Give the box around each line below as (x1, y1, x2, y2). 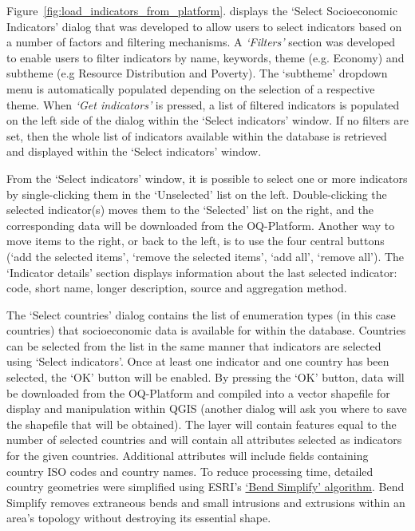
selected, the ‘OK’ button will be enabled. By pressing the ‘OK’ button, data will (6, 369, 405, 386)
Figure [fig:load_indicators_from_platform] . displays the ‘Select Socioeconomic (6, 2, 397, 18)
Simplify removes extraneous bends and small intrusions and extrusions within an (6, 493, 405, 510)
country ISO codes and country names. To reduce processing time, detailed (6, 462, 373, 479)
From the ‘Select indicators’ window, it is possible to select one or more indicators (6, 169, 408, 186)
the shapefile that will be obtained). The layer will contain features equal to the (6, 415, 397, 432)
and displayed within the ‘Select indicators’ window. (6, 143, 262, 160)
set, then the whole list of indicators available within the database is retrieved (6, 127, 387, 144)
